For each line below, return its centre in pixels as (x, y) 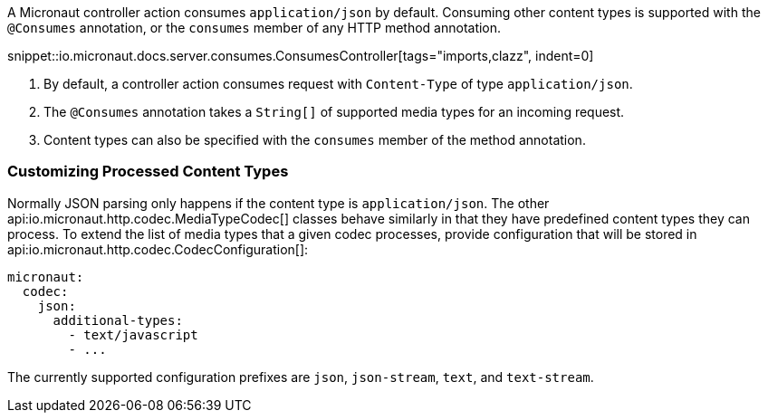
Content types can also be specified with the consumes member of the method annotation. (315, 140)
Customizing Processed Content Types (148, 172)
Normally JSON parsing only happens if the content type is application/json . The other (278, 203)
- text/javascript (133, 334)
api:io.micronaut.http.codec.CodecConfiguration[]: (158, 249)
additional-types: (118, 320)
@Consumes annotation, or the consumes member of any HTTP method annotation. (254, 28)
